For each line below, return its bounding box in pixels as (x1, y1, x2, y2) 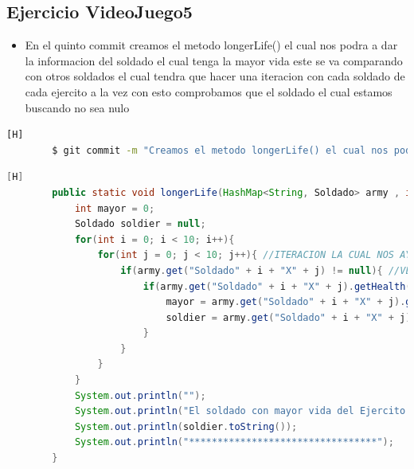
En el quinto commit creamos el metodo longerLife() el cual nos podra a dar (25, 37, 398, 53)
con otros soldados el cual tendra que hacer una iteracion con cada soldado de (25, 68, 405, 84)
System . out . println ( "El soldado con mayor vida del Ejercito (74, 405, 406, 417)
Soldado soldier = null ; (74, 218, 206, 230)
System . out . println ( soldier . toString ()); (74, 420, 298, 432)
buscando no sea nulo (25, 99, 130, 115)
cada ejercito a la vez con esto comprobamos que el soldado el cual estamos (25, 83, 393, 100)
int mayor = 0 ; (74, 202, 155, 214)
